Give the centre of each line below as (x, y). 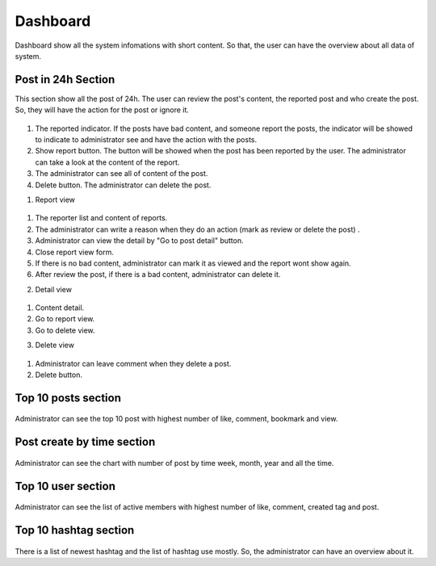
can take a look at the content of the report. (107, 162)
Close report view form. (75, 252)
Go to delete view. (65, 330)
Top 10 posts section (68, 398)
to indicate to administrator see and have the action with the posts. (146, 140)
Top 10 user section (65, 486)
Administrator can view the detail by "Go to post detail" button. (139, 241)
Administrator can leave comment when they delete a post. (133, 363)
